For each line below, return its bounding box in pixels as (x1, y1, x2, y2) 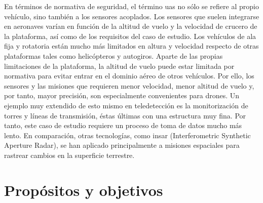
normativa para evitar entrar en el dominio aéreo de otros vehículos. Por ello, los (4, 70, 254, 81)
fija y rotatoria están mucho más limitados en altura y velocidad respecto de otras (4, 40, 259, 51)
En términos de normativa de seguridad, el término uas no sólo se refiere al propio (4, 1, 259, 11)
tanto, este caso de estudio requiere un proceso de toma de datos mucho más (4, 120, 242, 131)
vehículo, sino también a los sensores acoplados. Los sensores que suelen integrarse (4, 11, 259, 21)
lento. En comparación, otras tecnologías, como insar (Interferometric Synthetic (4, 130, 251, 140)
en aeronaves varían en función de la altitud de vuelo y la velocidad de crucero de (4, 21, 257, 31)
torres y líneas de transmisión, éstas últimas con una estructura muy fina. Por (4, 110, 246, 120)
